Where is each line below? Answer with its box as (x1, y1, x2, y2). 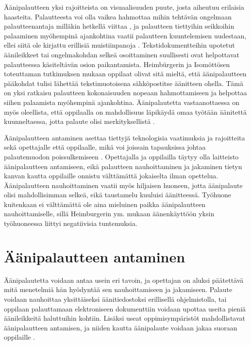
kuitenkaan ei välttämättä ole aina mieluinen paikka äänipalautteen (4, 199, 205, 209)
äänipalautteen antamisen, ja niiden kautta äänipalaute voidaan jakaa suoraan (4, 322, 237, 332)
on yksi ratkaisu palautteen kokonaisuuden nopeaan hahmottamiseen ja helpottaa (4, 87, 247, 98)
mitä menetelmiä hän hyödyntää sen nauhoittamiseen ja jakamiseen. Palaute (4, 284, 233, 294)
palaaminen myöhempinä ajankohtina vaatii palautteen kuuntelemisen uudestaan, (4, 30, 247, 40)
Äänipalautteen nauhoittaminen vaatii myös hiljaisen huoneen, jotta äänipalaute (4, 180, 243, 190)
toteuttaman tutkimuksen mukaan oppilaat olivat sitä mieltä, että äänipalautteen (4, 69, 247, 79)
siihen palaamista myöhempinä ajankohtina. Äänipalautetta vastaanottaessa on (4, 97, 239, 107)
